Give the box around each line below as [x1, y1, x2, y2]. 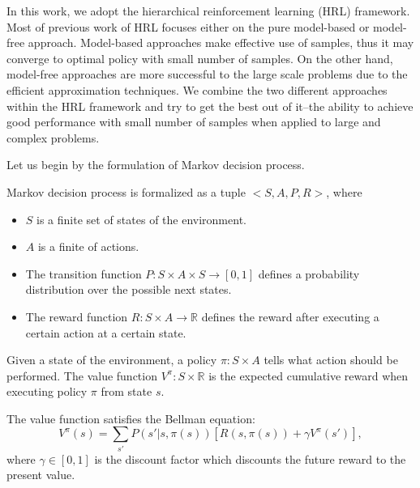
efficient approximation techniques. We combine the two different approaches [6, 81, 388, 98]
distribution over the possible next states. [25, 281, 232, 298]
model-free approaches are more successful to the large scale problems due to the [6, 66, 408, 83]
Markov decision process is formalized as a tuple [6, 183, 246, 200]
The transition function [25, 265, 142, 282]
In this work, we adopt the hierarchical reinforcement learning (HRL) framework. [6, 2, 410, 19]
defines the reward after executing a [201, 308, 379, 325]
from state [101, 383, 152, 400]
